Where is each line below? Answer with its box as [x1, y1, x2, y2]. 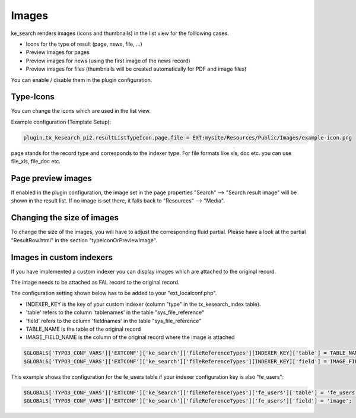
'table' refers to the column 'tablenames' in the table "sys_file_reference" [26, 309, 205, 316]
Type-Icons [11, 92, 55, 102]
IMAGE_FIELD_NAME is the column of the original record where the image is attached [26, 334, 235, 341]
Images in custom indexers [11, 252, 113, 262]
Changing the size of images [11, 213, 119, 223]
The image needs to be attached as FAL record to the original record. [11, 279, 180, 286]
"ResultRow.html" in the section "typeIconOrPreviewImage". [11, 236, 157, 243]
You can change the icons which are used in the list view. [11, 107, 151, 115]
